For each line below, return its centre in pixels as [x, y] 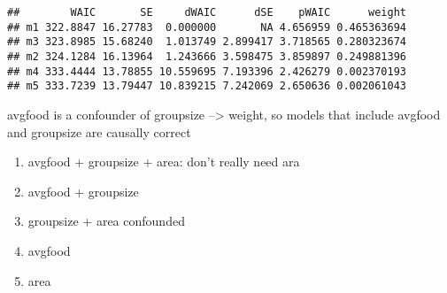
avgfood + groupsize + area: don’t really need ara [164, 162]
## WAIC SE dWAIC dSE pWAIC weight [207, 12]
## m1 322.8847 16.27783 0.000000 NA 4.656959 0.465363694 [207, 27]
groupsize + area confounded [106, 221]
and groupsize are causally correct [99, 131]
